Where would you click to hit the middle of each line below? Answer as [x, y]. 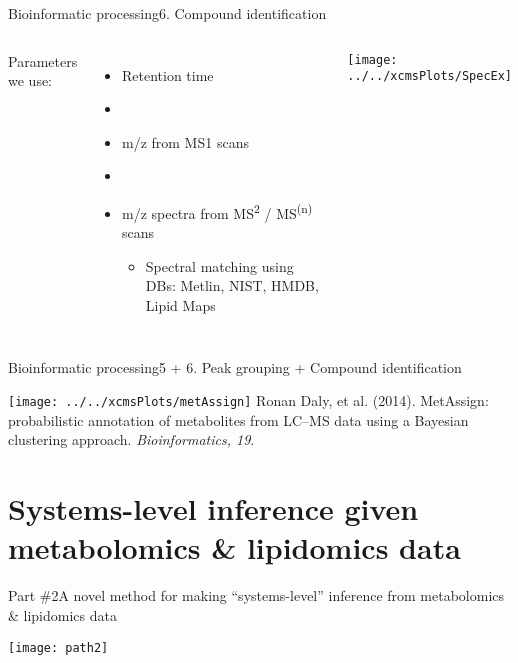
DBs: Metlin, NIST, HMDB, [232, 285]
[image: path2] [58, 647]
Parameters [43, 60]
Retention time [167, 74]
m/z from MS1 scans [185, 141]
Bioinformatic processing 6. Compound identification [167, 13]
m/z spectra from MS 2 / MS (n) [217, 211]
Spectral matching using [219, 265]
